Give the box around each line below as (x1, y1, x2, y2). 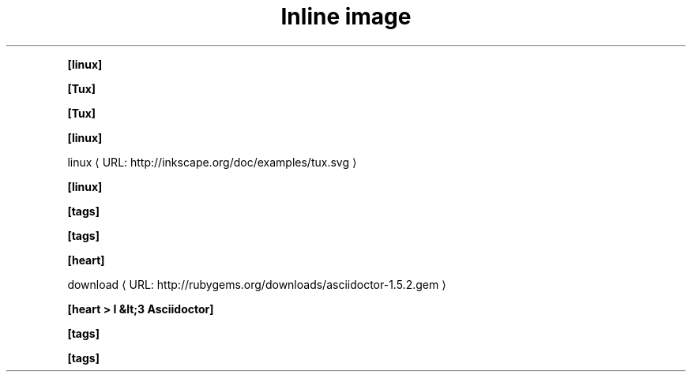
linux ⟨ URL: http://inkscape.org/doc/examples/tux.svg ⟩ (67, 155, 357, 169)
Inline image (280, 3, 412, 30)
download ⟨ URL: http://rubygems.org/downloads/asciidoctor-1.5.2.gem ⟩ (67, 277, 446, 291)
